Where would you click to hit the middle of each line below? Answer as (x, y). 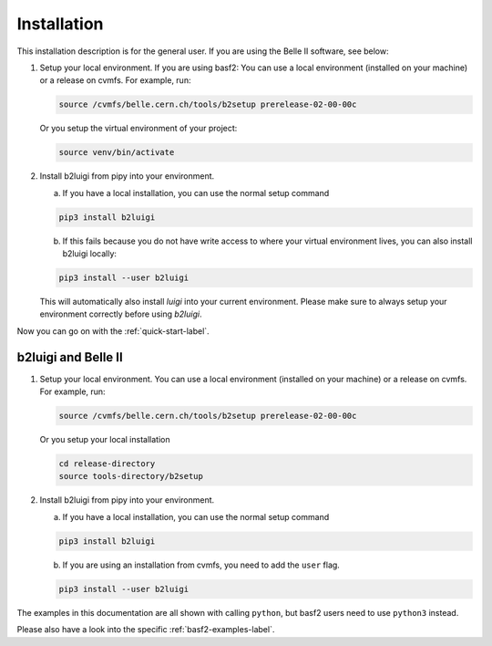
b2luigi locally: (90, 254)
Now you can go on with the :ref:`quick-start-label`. (113, 331)
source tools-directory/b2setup (131, 476)
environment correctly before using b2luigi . (121, 314)
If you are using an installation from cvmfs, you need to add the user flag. (201, 565)
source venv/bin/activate (117, 152)
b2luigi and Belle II (70, 357)
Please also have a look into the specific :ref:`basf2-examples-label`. (146, 630)
